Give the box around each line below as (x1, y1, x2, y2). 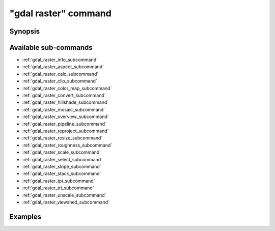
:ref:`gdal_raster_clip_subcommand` (22, 78, 98, 84)
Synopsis (9, 27, 40, 36)
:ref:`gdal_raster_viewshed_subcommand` (22, 199, 109, 205)
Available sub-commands (9, 43, 93, 52)
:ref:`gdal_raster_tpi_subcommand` (22, 178, 95, 184)
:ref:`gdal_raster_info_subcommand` (22, 56, 98, 63)
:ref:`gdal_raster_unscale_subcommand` (22, 192, 106, 198)
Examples (9, 212, 42, 221)
